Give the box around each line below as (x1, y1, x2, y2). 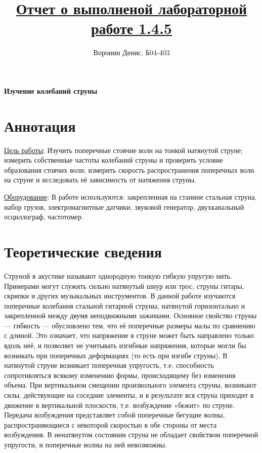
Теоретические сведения (4, 241, 162, 261)
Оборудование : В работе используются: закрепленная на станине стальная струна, (4, 192, 257, 202)
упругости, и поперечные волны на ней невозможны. (4, 439, 167, 449)
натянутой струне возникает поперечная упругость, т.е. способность (4, 360, 214, 370)
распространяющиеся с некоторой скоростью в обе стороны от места (4, 419, 217, 430)
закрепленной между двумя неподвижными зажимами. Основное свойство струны (4, 310, 257, 321)
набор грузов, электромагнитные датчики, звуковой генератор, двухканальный (4, 201, 244, 212)
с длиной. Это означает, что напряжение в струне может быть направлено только (4, 330, 254, 341)
